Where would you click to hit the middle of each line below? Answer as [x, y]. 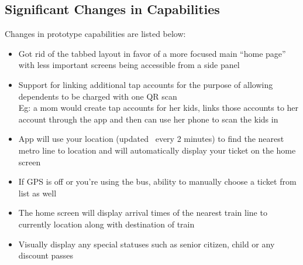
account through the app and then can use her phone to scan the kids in [148, 119]
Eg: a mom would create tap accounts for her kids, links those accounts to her [159, 108]
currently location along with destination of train [106, 224]
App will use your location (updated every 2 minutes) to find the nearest [151, 139]
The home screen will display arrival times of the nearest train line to [143, 213]
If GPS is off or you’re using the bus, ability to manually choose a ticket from [157, 181]
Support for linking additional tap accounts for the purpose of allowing [146, 84]
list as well [37, 193]
